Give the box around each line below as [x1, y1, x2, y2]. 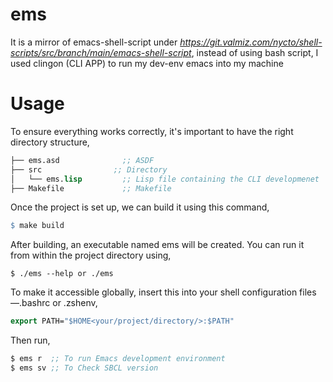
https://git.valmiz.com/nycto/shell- [179, 36, 323, 48]
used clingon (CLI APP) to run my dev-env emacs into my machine [10, 57, 284, 69]
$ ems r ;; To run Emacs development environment [10, 354, 226, 364]
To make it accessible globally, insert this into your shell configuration [10, 286, 298, 298]
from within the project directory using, [10, 249, 172, 262]
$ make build [10, 221, 65, 231]
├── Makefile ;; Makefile [10, 183, 172, 193]
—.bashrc [10, 297, 51, 309]
